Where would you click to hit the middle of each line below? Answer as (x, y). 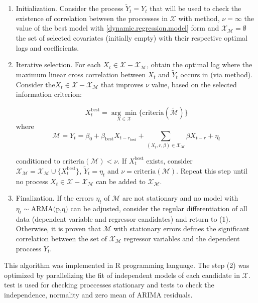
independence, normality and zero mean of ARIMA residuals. (98, 294)
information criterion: (49, 94)
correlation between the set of (61, 238)
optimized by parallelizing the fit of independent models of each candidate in (122, 275)
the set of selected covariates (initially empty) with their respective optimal (132, 38)
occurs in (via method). (217, 74)
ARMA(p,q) (49, 209)
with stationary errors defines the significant (181, 229)
